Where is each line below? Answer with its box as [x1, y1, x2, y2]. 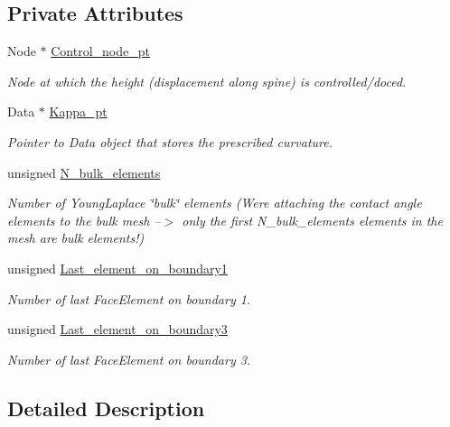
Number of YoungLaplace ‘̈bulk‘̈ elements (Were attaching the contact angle [7, 193, 422, 212]
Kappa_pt [49, 102, 108, 121]
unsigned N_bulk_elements [7, 162, 161, 181]
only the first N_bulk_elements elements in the [182, 210, 443, 229]
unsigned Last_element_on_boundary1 [7, 258, 228, 277]
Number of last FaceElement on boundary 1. [7, 289, 251, 308]
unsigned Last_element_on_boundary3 [7, 320, 228, 339]
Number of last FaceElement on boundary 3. [7, 349, 251, 368]
